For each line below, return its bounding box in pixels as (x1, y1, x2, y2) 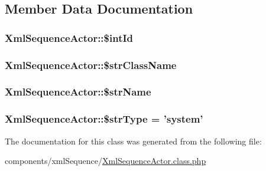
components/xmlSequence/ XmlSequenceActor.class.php (5, 154, 206, 167)
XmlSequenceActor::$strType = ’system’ (5, 111, 203, 126)
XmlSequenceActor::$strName (5, 84, 151, 99)
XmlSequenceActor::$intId (5, 30, 134, 45)
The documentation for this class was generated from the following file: (5, 134, 262, 147)
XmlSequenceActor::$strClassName (5, 57, 177, 72)
